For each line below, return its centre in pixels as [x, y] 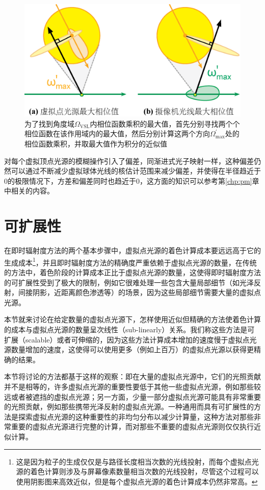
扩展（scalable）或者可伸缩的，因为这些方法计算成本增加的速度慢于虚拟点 [127, 339]
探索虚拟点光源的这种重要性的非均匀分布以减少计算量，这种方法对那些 [136, 416]
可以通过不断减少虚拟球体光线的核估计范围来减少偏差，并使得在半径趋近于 [136, 171]
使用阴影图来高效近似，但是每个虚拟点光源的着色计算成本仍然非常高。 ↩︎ [137, 481]
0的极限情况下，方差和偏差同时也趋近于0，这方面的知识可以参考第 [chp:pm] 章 [132, 180]
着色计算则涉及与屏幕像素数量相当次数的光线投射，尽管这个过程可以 [144, 471]
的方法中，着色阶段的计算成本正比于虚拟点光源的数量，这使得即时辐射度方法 [132, 272]
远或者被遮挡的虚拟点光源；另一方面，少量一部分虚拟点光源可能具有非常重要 [132, 396]
